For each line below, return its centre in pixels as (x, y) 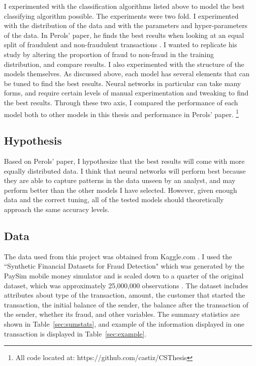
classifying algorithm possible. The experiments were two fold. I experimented (121, 15)
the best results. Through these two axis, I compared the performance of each (121, 102)
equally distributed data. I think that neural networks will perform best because (125, 170)
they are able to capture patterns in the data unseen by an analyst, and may (120, 180)
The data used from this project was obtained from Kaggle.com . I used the (118, 256)
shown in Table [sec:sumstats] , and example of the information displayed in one (124, 323)
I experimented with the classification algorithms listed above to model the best (124, 6)
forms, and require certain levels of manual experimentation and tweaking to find (126, 93)
